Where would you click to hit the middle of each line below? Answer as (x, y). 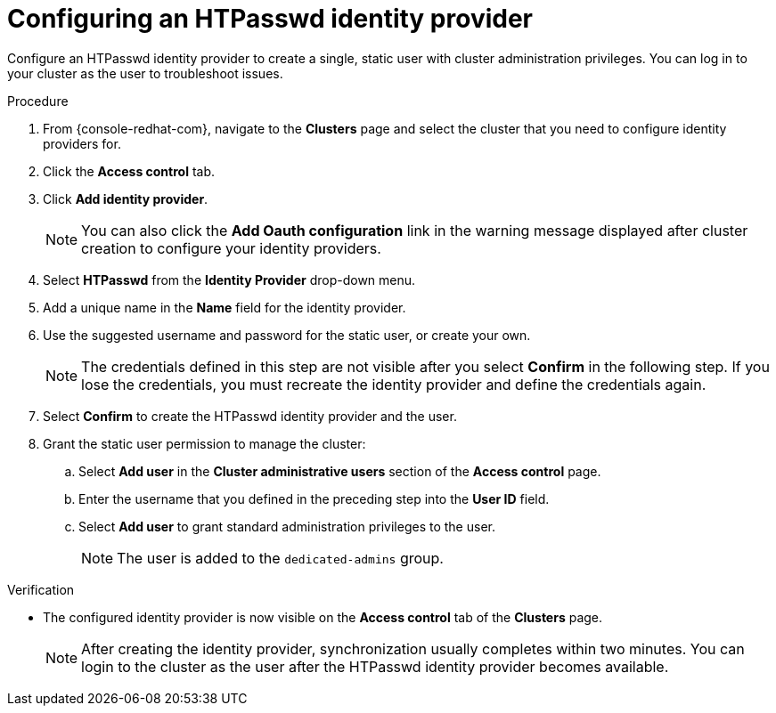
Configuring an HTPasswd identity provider (270, 19)
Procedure (38, 101)
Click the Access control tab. (129, 171)
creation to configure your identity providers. (231, 248)
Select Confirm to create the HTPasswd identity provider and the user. (250, 416)
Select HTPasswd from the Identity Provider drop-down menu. (229, 280)
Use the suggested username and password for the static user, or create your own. (287, 335)
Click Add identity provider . (126, 199)
